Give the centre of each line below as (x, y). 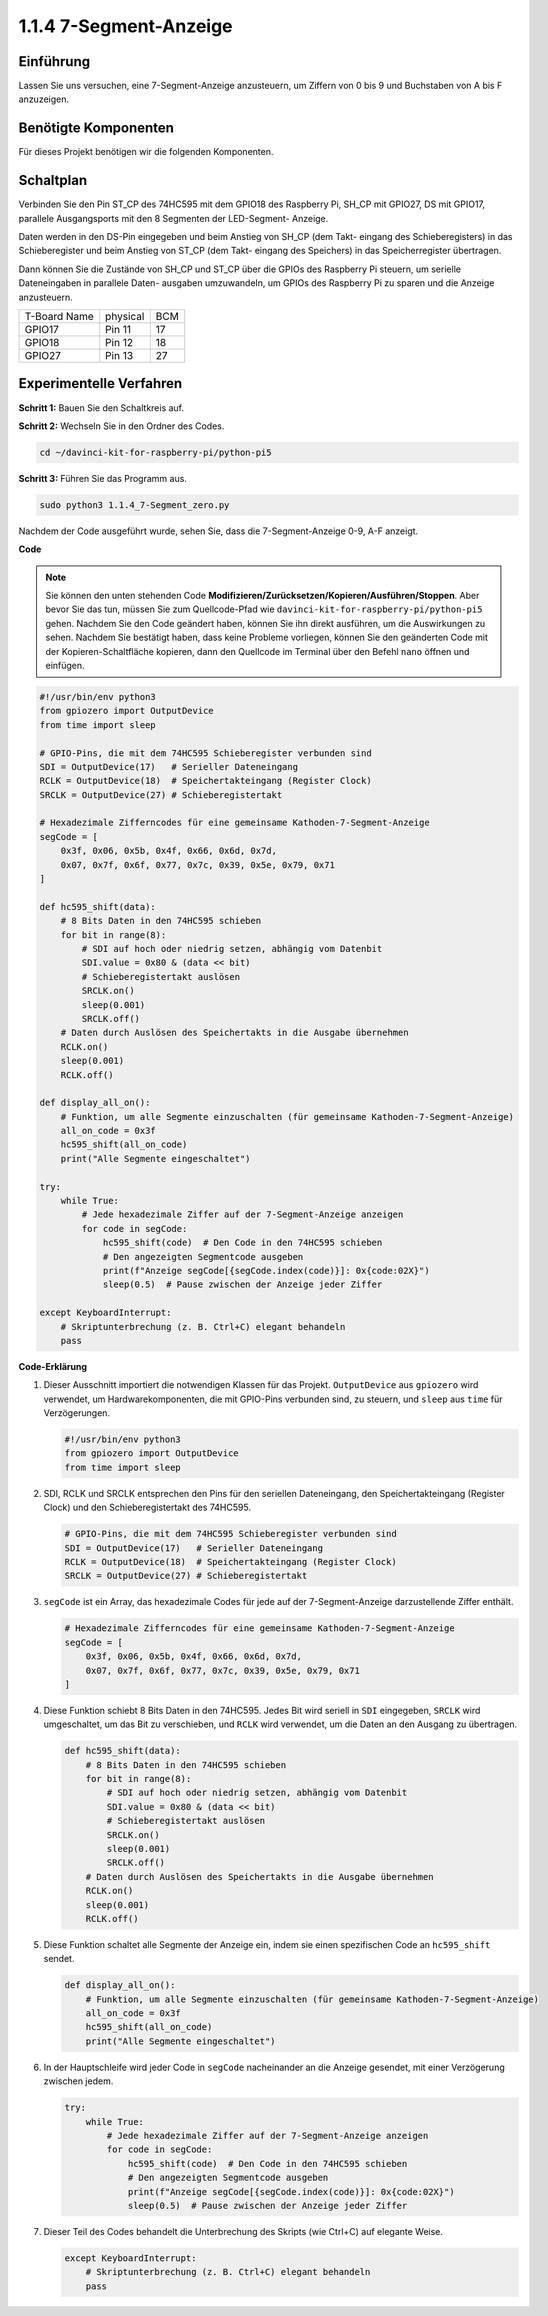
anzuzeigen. (44, 99)
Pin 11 (118, 329)
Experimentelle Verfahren (100, 383)
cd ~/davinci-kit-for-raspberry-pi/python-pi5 (155, 452)
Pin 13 (119, 355)
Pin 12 (119, 342)
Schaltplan (53, 180)
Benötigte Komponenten (96, 128)
